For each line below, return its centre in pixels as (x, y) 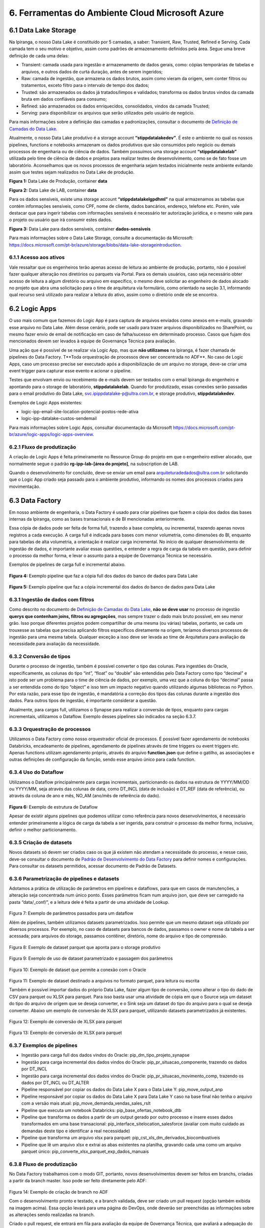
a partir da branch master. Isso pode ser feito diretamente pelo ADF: (78, 1181)
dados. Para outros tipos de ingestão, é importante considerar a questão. (83, 700)
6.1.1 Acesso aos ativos (37, 257)
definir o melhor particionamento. (43, 830)
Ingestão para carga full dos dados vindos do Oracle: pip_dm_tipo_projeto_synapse (106, 1055)
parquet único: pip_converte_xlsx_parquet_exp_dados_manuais (85, 1151)
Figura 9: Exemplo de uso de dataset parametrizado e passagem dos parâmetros (91, 958)
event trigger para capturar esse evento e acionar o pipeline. (70, 370)
